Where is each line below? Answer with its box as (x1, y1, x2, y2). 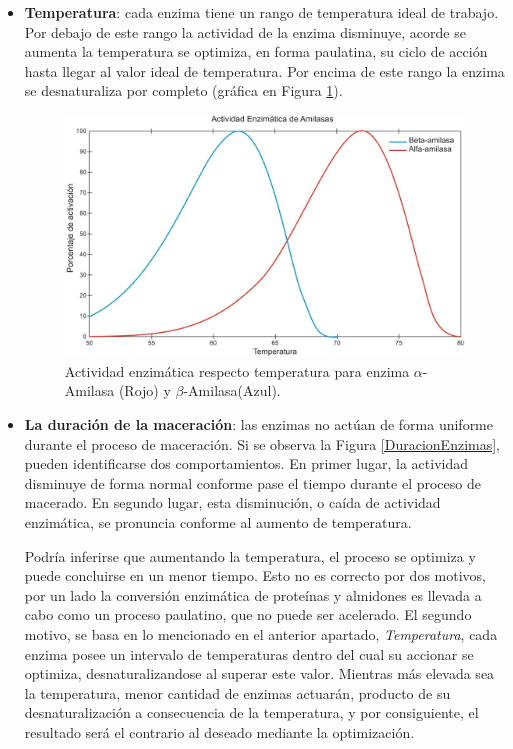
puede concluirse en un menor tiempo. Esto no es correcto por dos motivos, (24, 565, 486, 586)
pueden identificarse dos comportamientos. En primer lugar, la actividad (24, 453, 469, 474)
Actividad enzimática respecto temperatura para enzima (64, 360, 410, 381)
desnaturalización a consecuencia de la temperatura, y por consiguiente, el (24, 702, 479, 723)
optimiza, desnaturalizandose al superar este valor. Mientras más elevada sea (24, 663, 495, 684)
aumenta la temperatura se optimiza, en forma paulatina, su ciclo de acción (24, 41, 488, 62)
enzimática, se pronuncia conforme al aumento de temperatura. (24, 512, 412, 533)
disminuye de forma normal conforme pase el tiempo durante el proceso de (24, 472, 481, 493)
